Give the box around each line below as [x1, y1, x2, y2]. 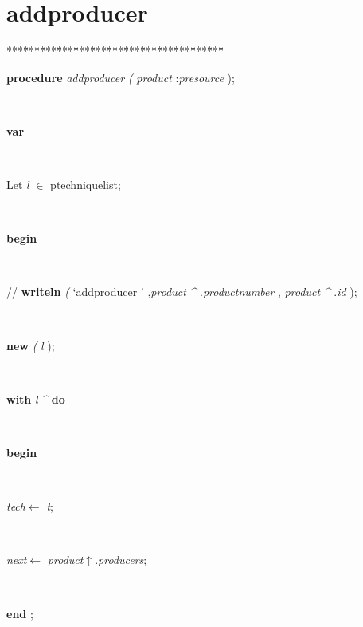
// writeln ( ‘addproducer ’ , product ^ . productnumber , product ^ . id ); [6, 283, 357, 300]
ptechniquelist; [50, 176, 121, 193]
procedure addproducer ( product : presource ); [6, 69, 235, 85]
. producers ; [95, 551, 147, 568]
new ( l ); [6, 337, 55, 353]
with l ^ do [6, 390, 65, 407]
